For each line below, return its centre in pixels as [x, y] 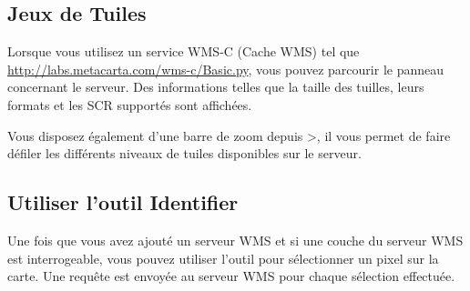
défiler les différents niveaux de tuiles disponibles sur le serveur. [184, 153]
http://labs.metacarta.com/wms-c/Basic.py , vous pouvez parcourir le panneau [226, 69]
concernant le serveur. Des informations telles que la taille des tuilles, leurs [216, 87]
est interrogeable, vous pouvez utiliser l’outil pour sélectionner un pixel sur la [223, 258]
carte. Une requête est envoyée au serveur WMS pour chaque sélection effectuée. [231, 276]
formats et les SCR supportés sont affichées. [130, 104]
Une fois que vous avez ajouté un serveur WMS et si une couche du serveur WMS [235, 240]
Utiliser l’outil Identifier [123, 202]
